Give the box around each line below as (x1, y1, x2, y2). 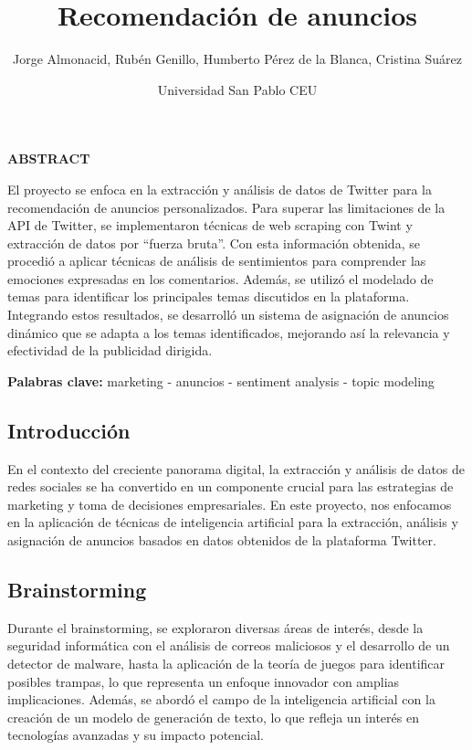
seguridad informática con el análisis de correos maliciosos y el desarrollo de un (7, 636, 450, 655)
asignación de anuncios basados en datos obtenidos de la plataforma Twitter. (7, 531, 436, 550)
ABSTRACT (7, 149, 90, 168)
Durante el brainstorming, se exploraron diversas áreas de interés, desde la (7, 618, 424, 637)
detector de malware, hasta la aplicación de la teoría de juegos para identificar (7, 654, 446, 672)
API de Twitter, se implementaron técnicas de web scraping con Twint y (7, 216, 413, 235)
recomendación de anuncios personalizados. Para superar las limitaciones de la (7, 197, 446, 217)
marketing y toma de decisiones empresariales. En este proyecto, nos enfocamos (7, 494, 452, 513)
